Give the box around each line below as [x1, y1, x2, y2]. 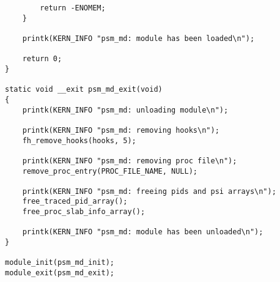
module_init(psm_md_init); [5, 258, 114, 267]
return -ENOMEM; [40, 4, 106, 12]
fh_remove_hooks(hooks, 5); [22, 136, 136, 145]
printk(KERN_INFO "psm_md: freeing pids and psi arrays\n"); [22, 187, 276, 196]
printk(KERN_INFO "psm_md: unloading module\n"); [22, 105, 229, 114]
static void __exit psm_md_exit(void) [5, 85, 163, 94]
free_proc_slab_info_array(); [22, 207, 146, 217]
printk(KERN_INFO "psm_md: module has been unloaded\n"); [22, 228, 263, 237]
